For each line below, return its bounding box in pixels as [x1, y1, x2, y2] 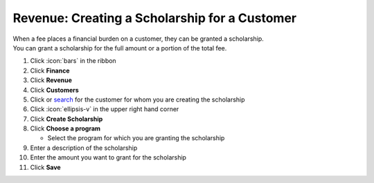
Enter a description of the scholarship [30, 144, 138, 152]
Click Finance [30, 66, 70, 75]
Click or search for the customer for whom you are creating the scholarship [30, 95, 245, 104]
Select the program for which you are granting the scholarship [47, 134, 225, 142]
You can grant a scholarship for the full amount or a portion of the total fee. [12, 44, 227, 52]
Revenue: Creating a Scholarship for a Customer [12, 10, 297, 26]
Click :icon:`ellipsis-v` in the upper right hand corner [30, 105, 179, 113]
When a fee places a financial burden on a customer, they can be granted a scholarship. [12, 35, 265, 43]
